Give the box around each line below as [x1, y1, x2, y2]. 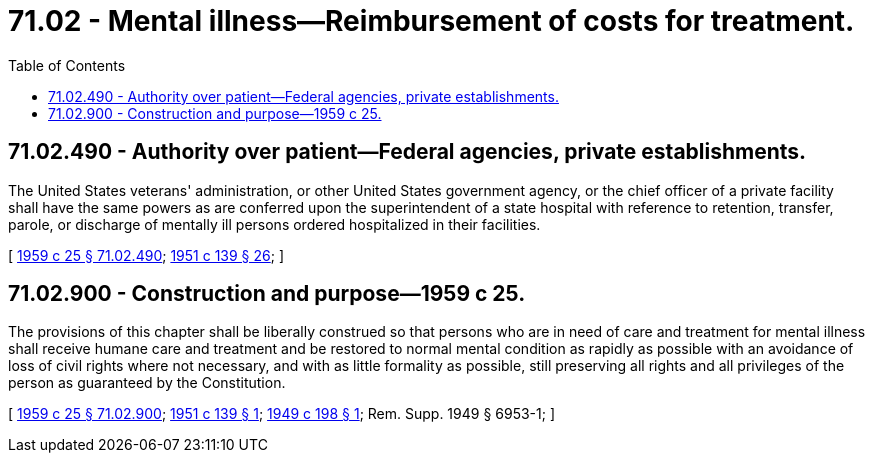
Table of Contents [8, 56, 126, 74]
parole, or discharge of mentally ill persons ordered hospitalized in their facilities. [8, 215, 541, 233]
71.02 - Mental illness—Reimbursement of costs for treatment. [8, 4, 855, 38]
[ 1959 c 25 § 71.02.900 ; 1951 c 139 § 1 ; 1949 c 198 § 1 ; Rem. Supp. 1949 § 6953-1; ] [8, 405, 556, 423]
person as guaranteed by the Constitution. [8, 374, 286, 392]
